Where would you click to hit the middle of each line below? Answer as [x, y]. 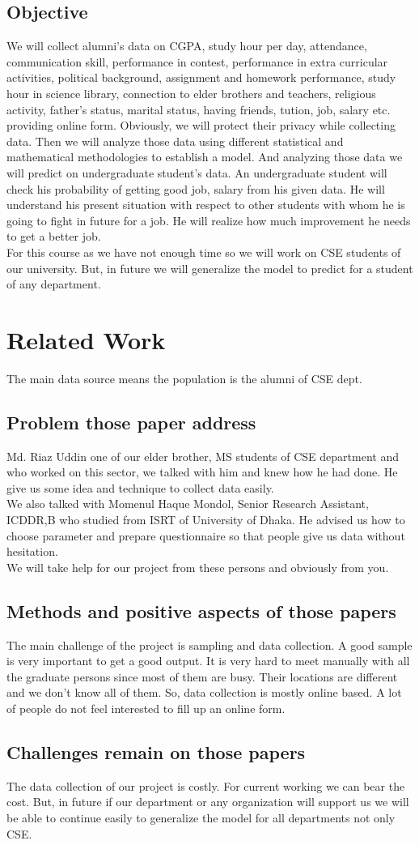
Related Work [86, 339]
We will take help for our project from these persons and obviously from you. [198, 567]
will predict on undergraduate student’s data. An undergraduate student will [197, 172]
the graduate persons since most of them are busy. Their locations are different [202, 676]
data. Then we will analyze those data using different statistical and [175, 141]
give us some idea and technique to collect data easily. [140, 487]
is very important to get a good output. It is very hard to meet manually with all [208, 661]
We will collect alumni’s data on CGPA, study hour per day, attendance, [187, 46]
